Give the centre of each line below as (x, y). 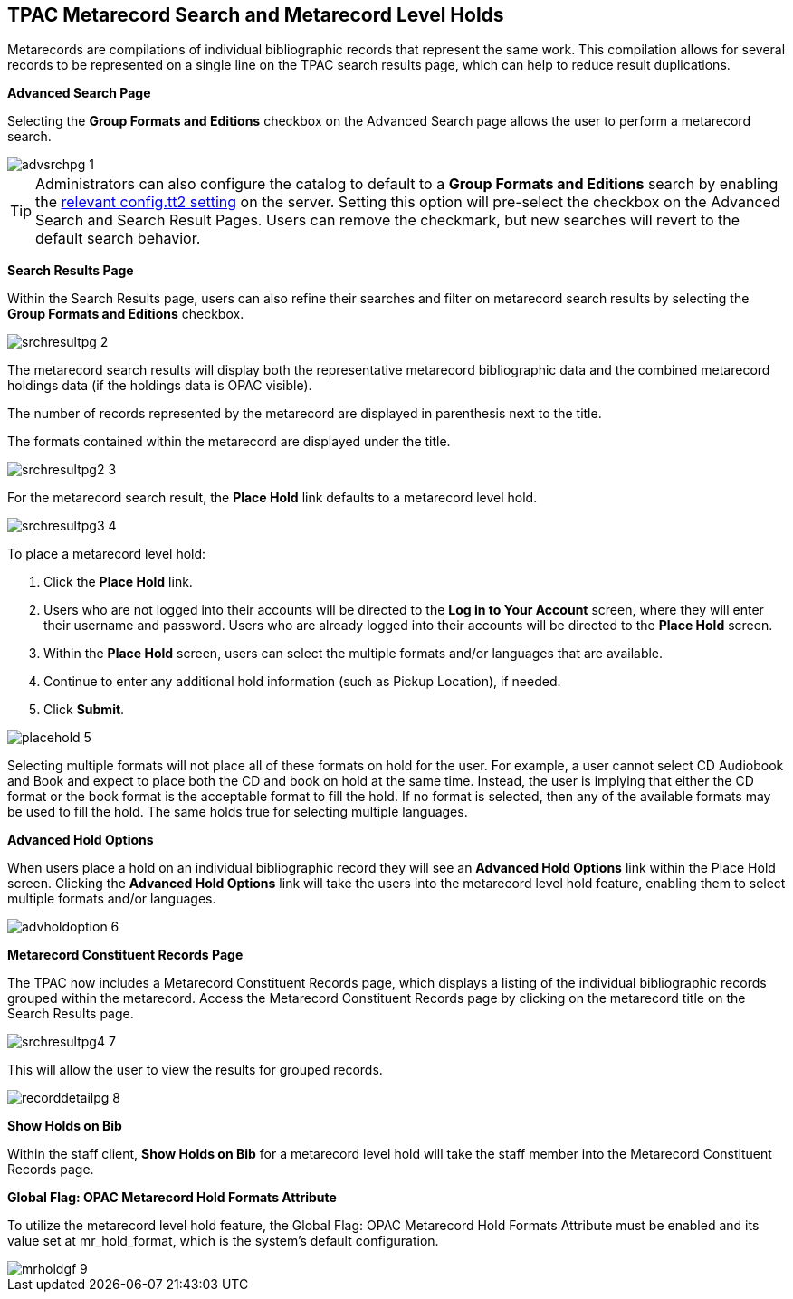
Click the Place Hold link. (118, 582)
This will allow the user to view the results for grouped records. (195, 1070)
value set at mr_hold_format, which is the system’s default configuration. (223, 1241)
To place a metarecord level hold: (107, 554)
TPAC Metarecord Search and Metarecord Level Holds (256, 15)
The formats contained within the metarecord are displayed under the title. (229, 442)
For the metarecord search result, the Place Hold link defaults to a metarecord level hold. (272, 498)
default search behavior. (118, 239)
